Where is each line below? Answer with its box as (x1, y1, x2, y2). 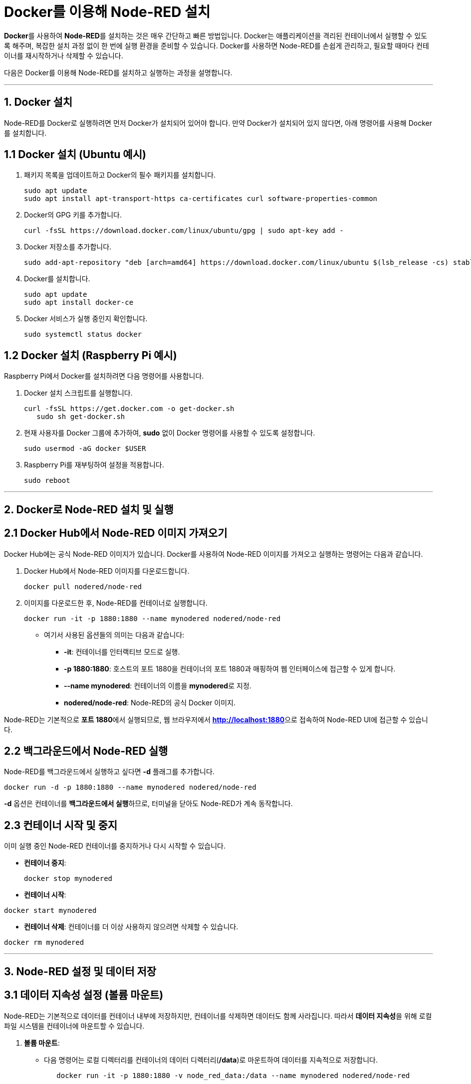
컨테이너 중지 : (24, 859, 66, 867)
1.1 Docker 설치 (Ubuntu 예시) (4, 148, 146, 161)
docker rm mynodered (4, 938, 84, 947)
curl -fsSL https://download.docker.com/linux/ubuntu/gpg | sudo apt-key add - (24, 226, 344, 235)
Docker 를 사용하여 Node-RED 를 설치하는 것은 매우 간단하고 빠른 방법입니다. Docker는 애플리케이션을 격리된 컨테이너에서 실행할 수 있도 (4, 31, 428, 40)
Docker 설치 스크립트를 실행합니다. (24, 389, 133, 398)
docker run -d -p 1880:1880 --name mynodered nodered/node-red (4, 783, 256, 792)
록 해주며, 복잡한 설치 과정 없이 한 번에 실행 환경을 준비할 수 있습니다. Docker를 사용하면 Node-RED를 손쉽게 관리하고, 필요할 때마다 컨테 (4, 41, 429, 50)
